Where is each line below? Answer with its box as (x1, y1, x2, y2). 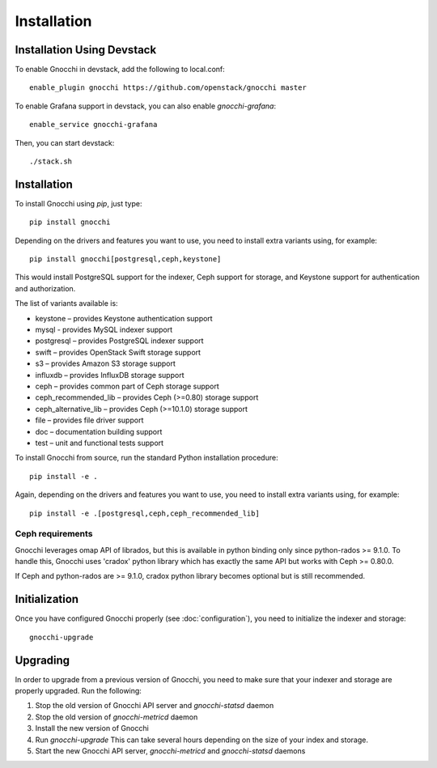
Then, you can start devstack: (15, 138, 115, 147)
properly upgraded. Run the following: (15, 686, 142, 696)
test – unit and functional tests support (35, 438, 164, 448)
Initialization (15, 592, 79, 606)
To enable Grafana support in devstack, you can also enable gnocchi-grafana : (15, 101, 277, 111)
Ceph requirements (15, 528, 93, 540)
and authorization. (15, 283, 76, 293)
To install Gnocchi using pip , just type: (15, 198, 142, 208)
